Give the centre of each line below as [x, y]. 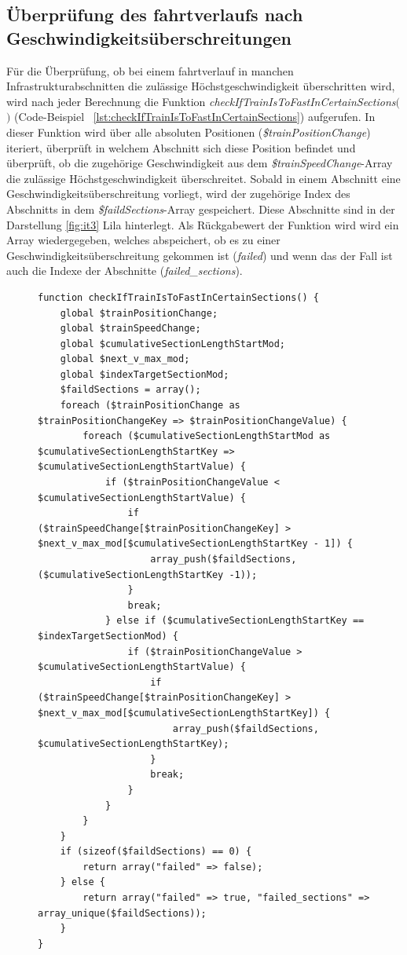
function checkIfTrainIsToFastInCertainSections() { [178, 297]
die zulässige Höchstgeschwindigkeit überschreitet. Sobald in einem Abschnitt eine [203, 178]
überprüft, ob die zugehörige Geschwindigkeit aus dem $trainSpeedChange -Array [200, 163]
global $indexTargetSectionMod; [145, 374]
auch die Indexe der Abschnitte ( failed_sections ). [125, 271]
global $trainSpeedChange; [130, 329]
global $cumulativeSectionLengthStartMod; [172, 344]
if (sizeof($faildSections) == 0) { [156, 852]
